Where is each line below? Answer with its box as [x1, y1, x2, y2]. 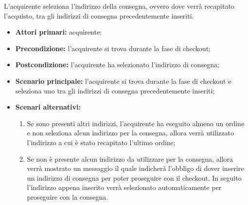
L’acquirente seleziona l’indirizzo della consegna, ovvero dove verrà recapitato [4, 1, 234, 11]
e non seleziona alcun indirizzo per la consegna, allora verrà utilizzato [27, 128, 234, 138]
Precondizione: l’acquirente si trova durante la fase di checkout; [15, 43, 211, 53]
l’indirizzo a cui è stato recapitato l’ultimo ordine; [27, 137, 176, 147]
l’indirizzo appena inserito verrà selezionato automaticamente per [27, 182, 222, 192]
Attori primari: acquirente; [15, 27, 102, 37]
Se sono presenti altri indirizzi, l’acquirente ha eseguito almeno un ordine [27, 118, 245, 128]
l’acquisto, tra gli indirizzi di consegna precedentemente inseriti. [4, 10, 194, 20]
